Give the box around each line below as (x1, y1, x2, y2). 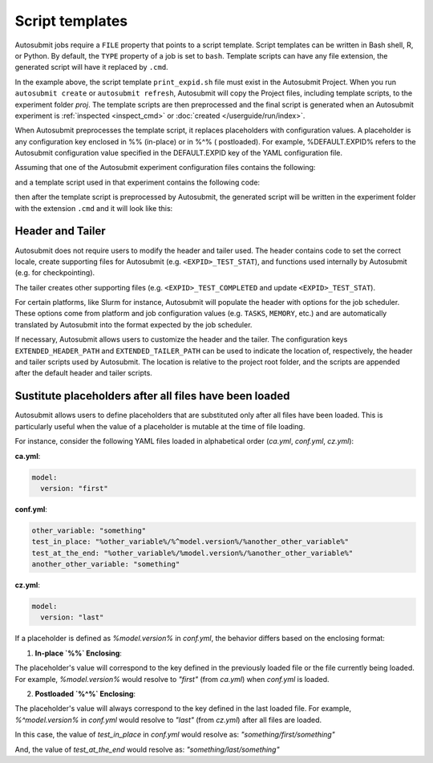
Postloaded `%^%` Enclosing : (34, 688, 136, 698)
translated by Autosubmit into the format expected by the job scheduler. (14, 319, 253, 329)
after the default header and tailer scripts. (14, 368, 152, 378)
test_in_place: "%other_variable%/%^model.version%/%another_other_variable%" (31, 538, 349, 546)
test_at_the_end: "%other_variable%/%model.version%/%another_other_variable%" (31, 548, 354, 558)
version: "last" (40, 613, 104, 622)
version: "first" (40, 484, 108, 493)
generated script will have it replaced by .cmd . (14, 63, 168, 72)
